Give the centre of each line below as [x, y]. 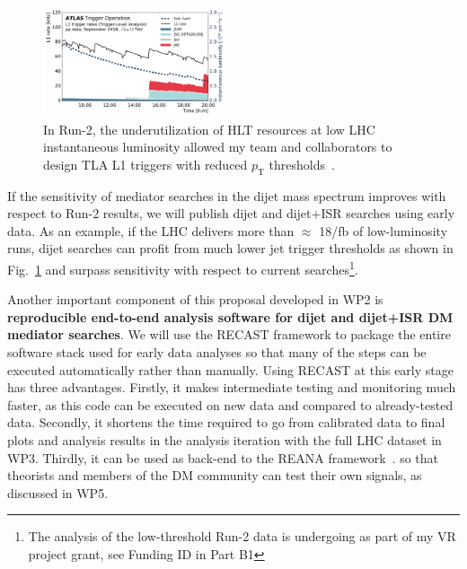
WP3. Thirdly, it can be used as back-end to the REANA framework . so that [223, 457]
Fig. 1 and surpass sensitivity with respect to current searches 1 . [183, 267]
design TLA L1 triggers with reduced [145, 164]
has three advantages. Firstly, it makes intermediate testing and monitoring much [232, 387]
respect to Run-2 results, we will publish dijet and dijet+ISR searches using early [231, 213]
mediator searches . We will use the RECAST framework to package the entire [229, 334]
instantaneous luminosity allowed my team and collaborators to [218, 147]
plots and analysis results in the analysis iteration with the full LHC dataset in [225, 439]
